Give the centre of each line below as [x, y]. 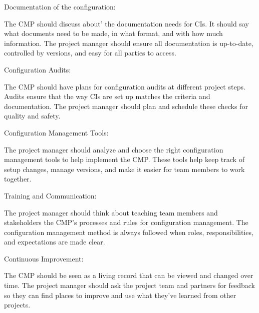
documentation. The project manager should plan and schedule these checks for [126, 106]
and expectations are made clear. [55, 242]
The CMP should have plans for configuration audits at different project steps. [125, 86]
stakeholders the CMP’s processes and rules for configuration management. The [126, 222]
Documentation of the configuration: [60, 6]
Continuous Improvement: [44, 258]
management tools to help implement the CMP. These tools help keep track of [124, 159]
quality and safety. [32, 116]
